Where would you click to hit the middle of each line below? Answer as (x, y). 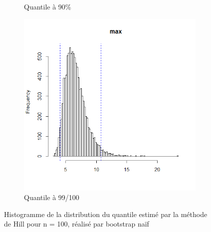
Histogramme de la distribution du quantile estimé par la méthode (106, 214)
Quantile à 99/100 (52, 197)
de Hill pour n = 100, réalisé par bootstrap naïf (77, 224)
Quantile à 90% (48, 6)
